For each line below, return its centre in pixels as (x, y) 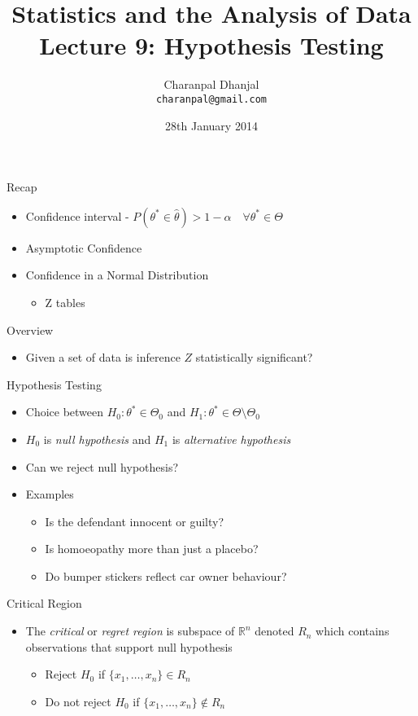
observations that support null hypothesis (129, 646)
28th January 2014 (211, 125)
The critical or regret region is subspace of (130, 631)
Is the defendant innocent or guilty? (135, 521)
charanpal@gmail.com (211, 99)
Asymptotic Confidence (84, 247)
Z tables (65, 302)
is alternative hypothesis (231, 439)
